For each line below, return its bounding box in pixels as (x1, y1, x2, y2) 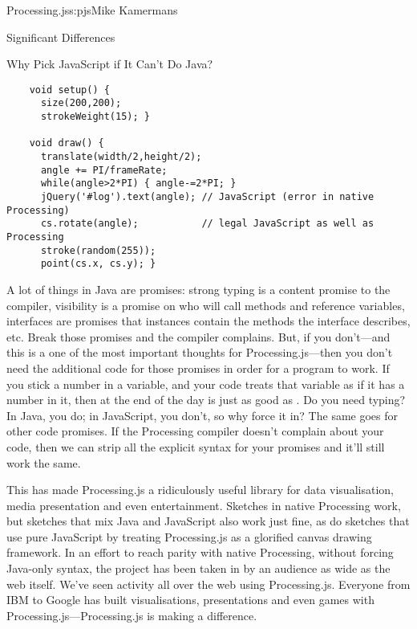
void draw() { (29, 137, 104, 149)
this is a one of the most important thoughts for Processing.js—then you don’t (6, 344, 393, 361)
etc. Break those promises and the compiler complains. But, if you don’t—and (6, 328, 391, 345)
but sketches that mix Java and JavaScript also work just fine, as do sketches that (6, 513, 410, 529)
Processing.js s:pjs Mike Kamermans (6, 2, 178, 18)
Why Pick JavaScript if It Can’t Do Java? (6, 55, 213, 72)
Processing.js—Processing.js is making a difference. (6, 607, 257, 623)
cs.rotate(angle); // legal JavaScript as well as (40, 218, 374, 230)
